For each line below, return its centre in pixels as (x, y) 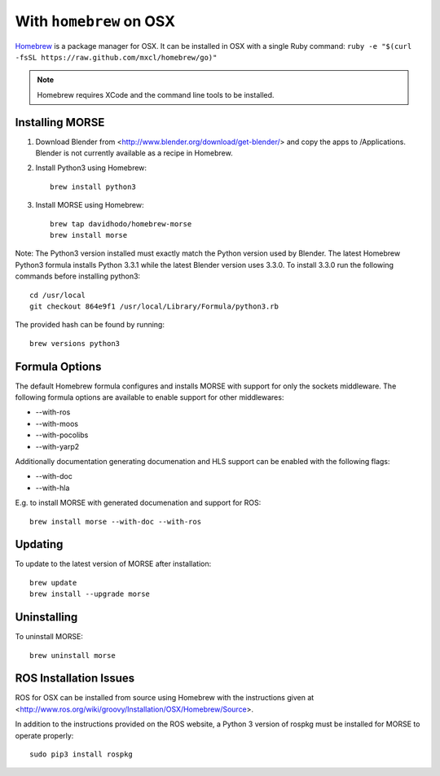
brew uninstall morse (73, 655)
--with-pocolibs (62, 435)
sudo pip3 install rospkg (81, 754)
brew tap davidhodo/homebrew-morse (121, 224)
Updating (39, 544)
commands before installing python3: (78, 276)
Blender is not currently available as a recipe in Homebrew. (134, 153)
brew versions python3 (75, 343)
